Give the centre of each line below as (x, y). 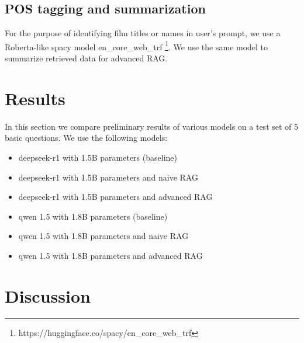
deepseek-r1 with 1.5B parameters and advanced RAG (115, 197)
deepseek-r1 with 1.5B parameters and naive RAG (108, 177)
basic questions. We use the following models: (86, 138)
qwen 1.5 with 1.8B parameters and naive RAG (103, 236)
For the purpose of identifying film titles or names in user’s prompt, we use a (143, 33)
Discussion (48, 295)
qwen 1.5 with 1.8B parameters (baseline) (93, 216)
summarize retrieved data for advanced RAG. (86, 58)
